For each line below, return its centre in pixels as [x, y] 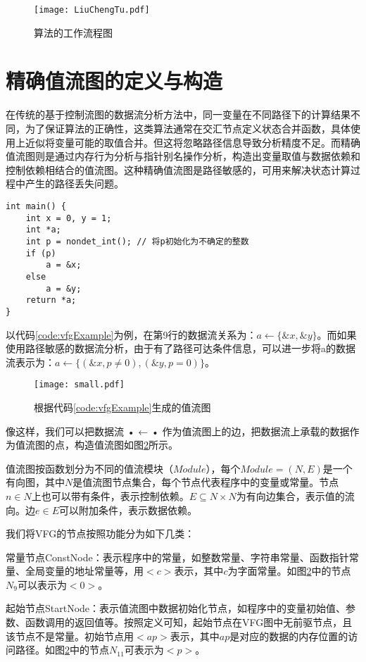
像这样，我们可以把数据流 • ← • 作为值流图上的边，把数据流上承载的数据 [178, 431]
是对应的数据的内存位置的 [289, 636]
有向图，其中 [35, 482]
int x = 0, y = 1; [69, 218]
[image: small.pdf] [79, 385]
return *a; [51, 300]
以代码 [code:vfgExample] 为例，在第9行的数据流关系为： [131, 334]
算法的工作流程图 [73, 32]
